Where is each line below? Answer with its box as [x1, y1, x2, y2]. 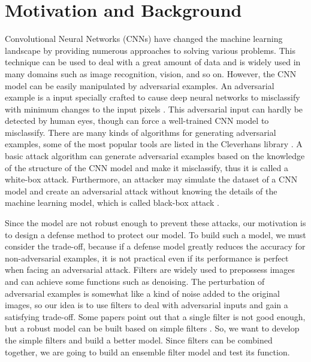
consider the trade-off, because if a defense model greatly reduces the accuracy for [5, 240, 306, 253]
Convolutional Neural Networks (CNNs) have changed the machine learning [5, 32, 283, 45]
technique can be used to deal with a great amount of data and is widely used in [5, 56, 301, 68]
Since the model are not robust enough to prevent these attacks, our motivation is [5, 217, 306, 229]
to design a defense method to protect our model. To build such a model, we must [5, 228, 306, 241]
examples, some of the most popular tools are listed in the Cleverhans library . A [5, 138, 303, 150]
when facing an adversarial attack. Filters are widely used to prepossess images [5, 263, 295, 276]
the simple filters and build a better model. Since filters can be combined [5, 333, 273, 346]
